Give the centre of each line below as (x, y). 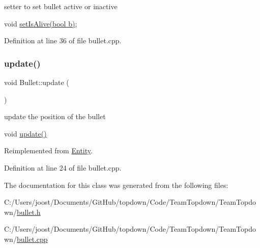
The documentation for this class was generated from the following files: (116, 185)
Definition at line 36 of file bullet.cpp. (63, 40)
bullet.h (28, 212)
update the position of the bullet (55, 116)
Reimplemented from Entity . (48, 150)
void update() (25, 133)
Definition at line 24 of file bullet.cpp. (63, 167)
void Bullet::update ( (37, 82)
